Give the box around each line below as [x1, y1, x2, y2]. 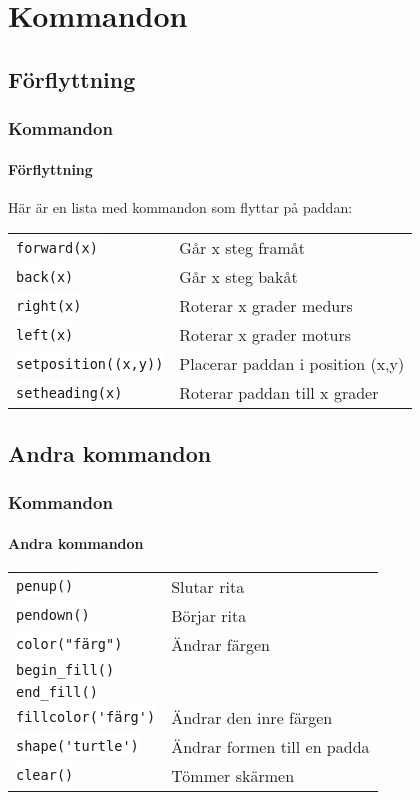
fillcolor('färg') [16, 709, 156, 726]
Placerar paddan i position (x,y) [179, 352, 405, 376]
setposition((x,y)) [16, 355, 164, 372]
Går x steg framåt [179, 236, 305, 260]
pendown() [16, 607, 90, 624]
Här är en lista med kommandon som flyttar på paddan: [8, 196, 353, 217]
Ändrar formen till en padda [171, 734, 370, 758]
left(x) [16, 326, 74, 343]
